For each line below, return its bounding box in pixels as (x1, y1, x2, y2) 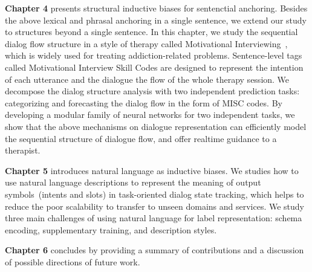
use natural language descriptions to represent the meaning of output (5, 176, 261, 189)
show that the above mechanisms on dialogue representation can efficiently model (5, 120, 307, 132)
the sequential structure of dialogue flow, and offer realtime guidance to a (5, 132, 277, 144)
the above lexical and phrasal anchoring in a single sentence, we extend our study (5, 13, 307, 26)
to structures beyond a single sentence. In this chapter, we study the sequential (5, 25, 298, 38)
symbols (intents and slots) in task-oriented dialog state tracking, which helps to (5, 187, 304, 200)
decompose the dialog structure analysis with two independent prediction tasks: (5, 85, 300, 97)
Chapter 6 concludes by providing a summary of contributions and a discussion (5, 244, 304, 256)
